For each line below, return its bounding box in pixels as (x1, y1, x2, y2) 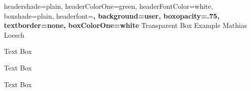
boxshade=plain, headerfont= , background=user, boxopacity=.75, (4, 10, 220, 21)
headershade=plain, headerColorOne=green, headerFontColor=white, (4, 1, 213, 11)
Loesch (4, 29, 25, 40)
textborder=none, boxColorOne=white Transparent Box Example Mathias (4, 20, 247, 30)
